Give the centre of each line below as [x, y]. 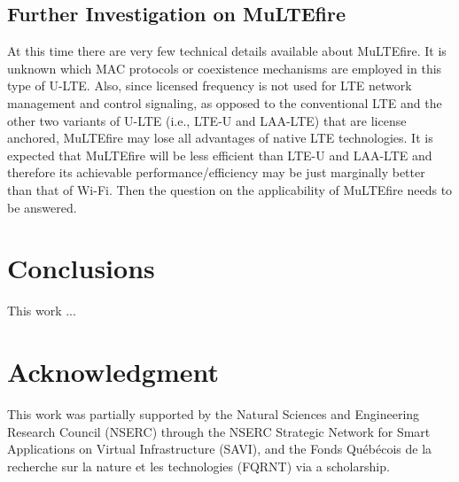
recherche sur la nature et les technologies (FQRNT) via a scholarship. [198, 466]
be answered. [42, 207]
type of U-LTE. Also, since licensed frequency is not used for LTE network [210, 86]
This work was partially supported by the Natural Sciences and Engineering [214, 413]
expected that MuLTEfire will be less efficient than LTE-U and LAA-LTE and [220, 155]
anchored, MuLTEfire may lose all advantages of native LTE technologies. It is [220, 138]
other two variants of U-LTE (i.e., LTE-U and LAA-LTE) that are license [207, 120]
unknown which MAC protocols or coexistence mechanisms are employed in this [225, 68]
